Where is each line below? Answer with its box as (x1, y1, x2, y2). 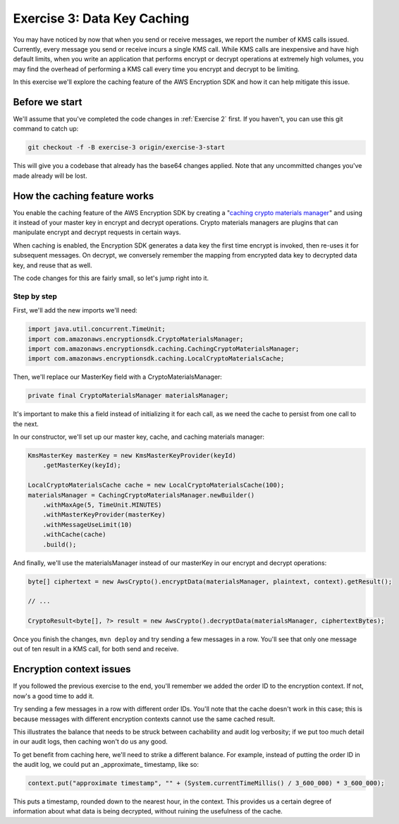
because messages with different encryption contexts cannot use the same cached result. (13, 715, 276, 723)
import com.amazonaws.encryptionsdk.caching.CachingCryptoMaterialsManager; (27, 344, 300, 353)
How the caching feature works (13, 190, 154, 202)
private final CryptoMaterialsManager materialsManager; (27, 392, 229, 400)
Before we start (13, 96, 82, 108)
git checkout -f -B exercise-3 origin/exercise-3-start (27, 143, 226, 152)
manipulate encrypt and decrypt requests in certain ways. (13, 228, 181, 236)
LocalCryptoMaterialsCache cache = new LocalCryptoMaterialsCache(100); (27, 481, 285, 490)
